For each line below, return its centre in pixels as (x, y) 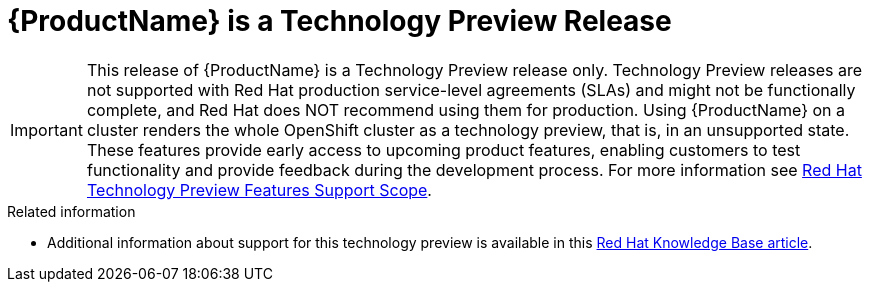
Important (46, 129)
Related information (71, 211)
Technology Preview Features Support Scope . (259, 189)
